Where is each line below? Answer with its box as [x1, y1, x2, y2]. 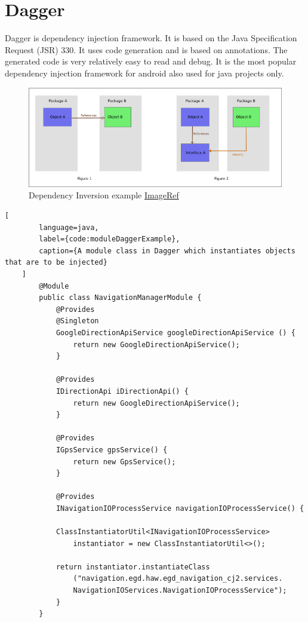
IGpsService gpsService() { [56, 445, 168, 454]
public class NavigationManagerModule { [39, 293, 202, 302]
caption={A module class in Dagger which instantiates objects [39, 246, 295, 255]
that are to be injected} [5, 258, 107, 267]
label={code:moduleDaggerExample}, [39, 235, 180, 244]
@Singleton [56, 317, 99, 326]
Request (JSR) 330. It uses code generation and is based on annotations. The [5, 43, 288, 56]
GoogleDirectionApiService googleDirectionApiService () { [56, 329, 295, 338]
